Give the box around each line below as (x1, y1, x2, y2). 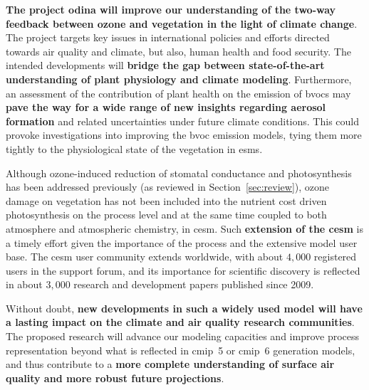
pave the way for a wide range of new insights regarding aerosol (6, 100, 326, 115)
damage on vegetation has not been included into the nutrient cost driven (6, 193, 327, 208)
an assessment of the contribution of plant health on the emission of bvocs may (6, 85, 351, 100)
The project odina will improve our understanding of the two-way (6, 2, 336, 16)
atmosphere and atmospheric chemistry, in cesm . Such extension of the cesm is (6, 221, 363, 236)
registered (313, 249, 357, 264)
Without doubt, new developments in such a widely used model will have (6, 300, 363, 315)
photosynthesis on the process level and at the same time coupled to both (6, 207, 327, 222)
